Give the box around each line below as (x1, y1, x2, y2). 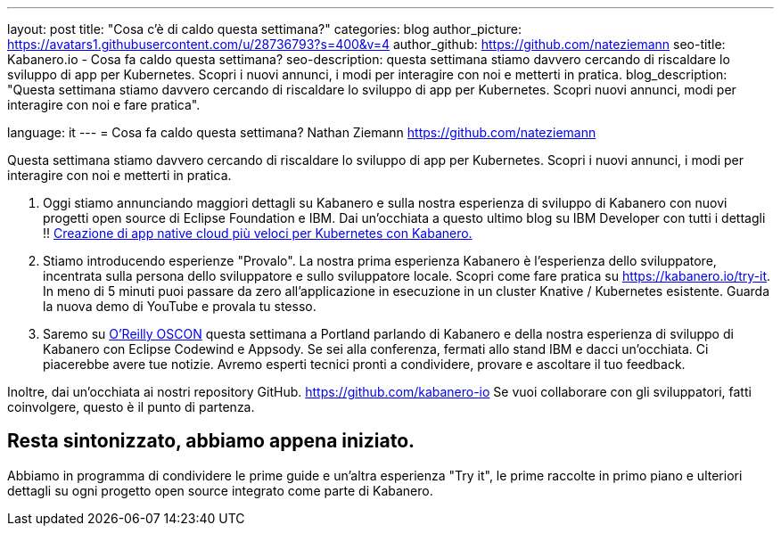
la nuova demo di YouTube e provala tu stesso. (43, 299, 317, 314)
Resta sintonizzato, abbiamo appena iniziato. (7, 430, 415, 453)
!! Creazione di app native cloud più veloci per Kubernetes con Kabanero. (43, 225, 473, 241)
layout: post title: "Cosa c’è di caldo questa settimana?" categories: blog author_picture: (7, 21, 522, 37)
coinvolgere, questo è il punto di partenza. (7, 399, 255, 414)
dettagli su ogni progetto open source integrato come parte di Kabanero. (7, 482, 433, 498)
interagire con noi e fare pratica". (7, 97, 201, 112)
